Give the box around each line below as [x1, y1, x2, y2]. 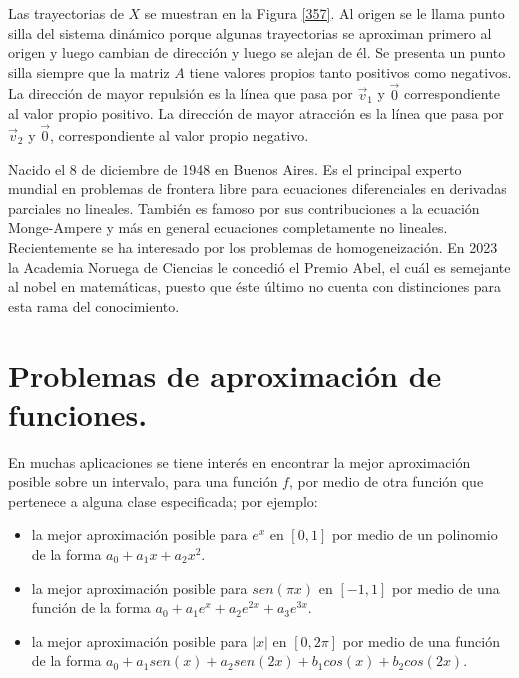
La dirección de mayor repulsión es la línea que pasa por [8, 83, 353, 104]
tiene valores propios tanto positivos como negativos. [189, 61, 512, 82]
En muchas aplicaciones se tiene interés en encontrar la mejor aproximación [8, 451, 471, 472]
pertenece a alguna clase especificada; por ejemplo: [8, 490, 318, 511]
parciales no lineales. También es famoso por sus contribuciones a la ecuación [8, 197, 480, 218]
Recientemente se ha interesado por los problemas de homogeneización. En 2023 [8, 236, 498, 257]
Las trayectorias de [8, 3, 124, 23]
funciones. [8, 393, 148, 434]
